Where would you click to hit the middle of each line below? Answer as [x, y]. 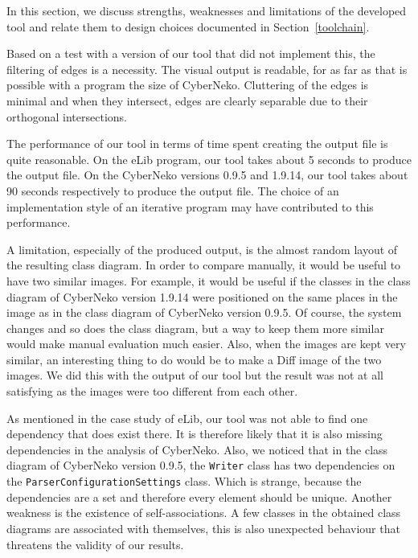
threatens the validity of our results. [95, 544]
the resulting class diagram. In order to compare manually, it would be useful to [204, 265]
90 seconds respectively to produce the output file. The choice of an [173, 190]
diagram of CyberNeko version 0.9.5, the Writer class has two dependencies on [201, 465]
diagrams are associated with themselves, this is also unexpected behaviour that [203, 528]
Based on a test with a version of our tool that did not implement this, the [191, 53]
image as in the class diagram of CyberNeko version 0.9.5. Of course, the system [204, 312]
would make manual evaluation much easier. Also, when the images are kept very [206, 344]
